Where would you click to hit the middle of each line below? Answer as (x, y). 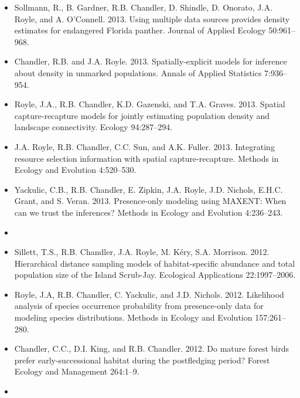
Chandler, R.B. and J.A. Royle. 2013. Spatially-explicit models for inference (151, 61)
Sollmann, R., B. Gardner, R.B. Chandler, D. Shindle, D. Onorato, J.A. (143, 7)
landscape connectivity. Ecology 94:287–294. (93, 127)
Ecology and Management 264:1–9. (77, 371)
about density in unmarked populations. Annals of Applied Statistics (138, 72)
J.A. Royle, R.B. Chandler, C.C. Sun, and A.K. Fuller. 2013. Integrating (144, 146)
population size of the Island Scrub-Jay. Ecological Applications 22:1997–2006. (155, 275)
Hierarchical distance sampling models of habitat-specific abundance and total (155, 263)
